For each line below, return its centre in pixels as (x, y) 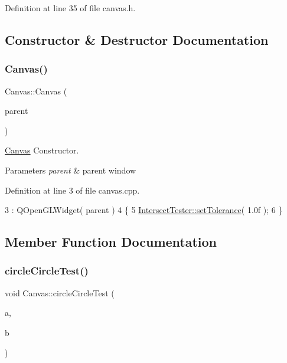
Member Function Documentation (111, 242)
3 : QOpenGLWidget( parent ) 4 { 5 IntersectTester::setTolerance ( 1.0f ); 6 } (144, 210)
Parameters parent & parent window (71, 170)
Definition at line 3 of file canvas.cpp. (72, 190)
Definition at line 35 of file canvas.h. (70, 8)
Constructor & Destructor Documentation (137, 39)
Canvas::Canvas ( (36, 91)
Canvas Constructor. (42, 150)
